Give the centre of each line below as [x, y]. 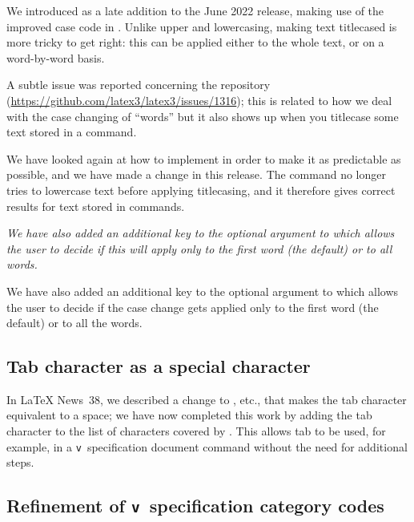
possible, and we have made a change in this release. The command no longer [196, 174]
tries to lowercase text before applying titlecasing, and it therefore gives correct [201, 190]
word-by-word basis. [56, 57]
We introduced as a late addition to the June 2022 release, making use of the [195, 10]
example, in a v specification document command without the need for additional [207, 446]
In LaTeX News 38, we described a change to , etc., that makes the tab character [207, 399]
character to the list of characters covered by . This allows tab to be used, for [196, 431]
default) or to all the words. [74, 323]
